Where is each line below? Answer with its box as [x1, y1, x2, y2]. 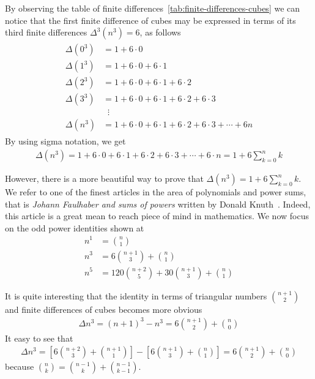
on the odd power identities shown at [5, 221, 144, 234]
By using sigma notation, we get [5, 135, 126, 148]
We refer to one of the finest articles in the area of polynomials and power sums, [5, 186, 306, 198]
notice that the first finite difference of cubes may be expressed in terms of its [5, 13, 296, 26]
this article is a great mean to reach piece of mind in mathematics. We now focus [5, 209, 309, 222]
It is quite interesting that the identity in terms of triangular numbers [5, 289, 267, 302]
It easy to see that [5, 331, 73, 344]
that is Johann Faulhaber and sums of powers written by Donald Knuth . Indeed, [5, 197, 311, 210]
